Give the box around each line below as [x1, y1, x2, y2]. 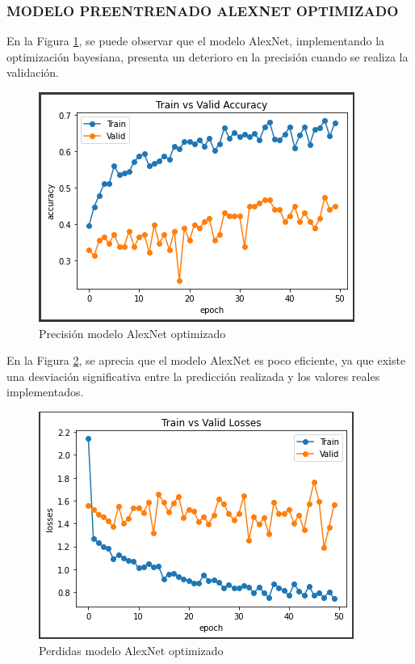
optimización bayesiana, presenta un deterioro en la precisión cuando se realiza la [6, 48, 409, 65]
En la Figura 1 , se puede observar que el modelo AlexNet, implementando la [6, 32, 385, 49]
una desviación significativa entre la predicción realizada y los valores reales [6, 367, 380, 384]
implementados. [6, 383, 84, 400]
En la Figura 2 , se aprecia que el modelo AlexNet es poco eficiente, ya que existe [6, 352, 406, 369]
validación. [6, 64, 59, 81]
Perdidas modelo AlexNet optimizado [39, 641, 224, 658]
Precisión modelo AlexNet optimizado [39, 324, 226, 341]
